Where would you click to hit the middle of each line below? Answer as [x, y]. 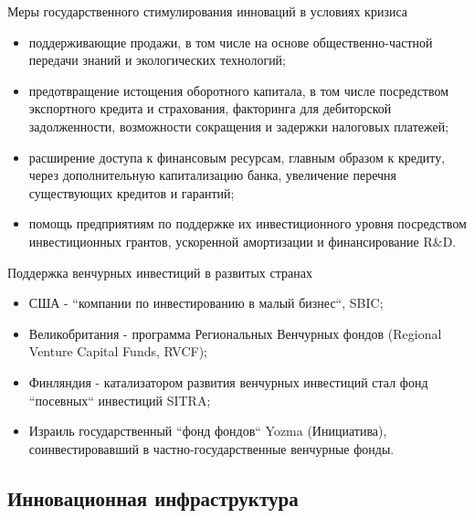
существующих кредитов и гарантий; [132, 192]
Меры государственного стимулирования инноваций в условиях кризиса [208, 11]
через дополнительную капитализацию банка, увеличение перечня [212, 175]
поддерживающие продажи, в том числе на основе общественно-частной [231, 42]
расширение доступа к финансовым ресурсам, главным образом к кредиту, [237, 157]
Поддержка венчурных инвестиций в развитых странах [160, 272]
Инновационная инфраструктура [153, 497]
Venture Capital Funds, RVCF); [118, 351]
